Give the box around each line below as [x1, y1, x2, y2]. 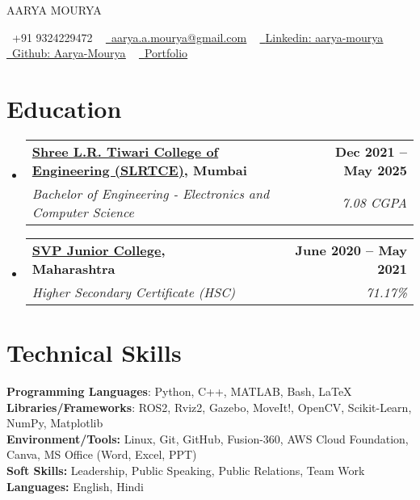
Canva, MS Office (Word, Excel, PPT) [6, 446, 197, 463]
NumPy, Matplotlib [6, 414, 103, 431]
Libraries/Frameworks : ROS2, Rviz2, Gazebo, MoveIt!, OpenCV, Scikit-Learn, [6, 398, 412, 415]
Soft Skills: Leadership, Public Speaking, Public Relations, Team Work [6, 462, 365, 478]
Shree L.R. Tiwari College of [31, 141, 219, 161]
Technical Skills [6, 336, 182, 369]
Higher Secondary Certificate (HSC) [31, 282, 236, 301]
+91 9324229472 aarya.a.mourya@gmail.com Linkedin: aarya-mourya [11, 28, 384, 45]
